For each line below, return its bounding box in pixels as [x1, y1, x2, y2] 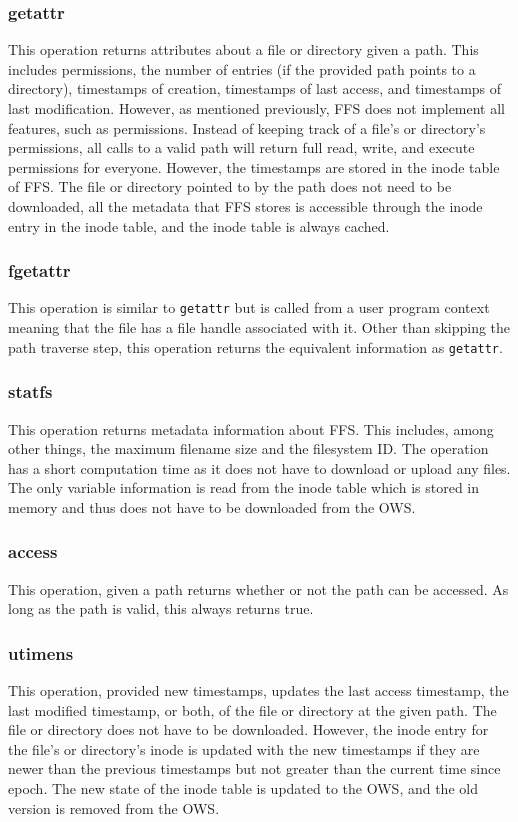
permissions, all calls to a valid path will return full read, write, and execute [8, 137, 475, 158]
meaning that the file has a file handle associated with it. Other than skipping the [8, 317, 511, 338]
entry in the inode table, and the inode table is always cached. [8, 215, 390, 236]
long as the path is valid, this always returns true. [8, 598, 314, 619]
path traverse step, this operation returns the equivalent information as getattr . [8, 336, 503, 357]
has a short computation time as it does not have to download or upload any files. [8, 457, 511, 478]
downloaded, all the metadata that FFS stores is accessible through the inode [8, 195, 483, 216]
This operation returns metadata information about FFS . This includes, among [8, 418, 494, 439]
